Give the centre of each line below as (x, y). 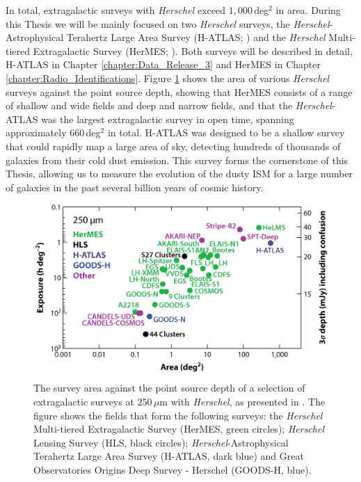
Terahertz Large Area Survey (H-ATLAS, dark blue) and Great (169, 456)
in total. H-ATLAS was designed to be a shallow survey (226, 132)
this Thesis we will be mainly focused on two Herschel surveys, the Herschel (168, 23)
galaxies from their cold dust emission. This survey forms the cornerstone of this (177, 160)
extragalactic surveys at (84, 401)
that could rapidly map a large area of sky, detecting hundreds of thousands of (173, 146)
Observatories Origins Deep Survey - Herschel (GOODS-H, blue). (173, 469)
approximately (36, 132)
